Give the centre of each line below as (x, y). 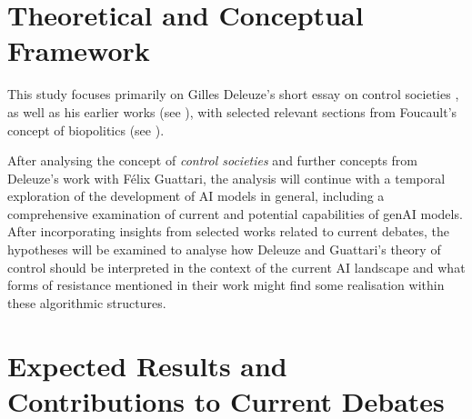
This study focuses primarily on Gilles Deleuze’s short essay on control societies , (233, 94)
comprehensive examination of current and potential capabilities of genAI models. (235, 213)
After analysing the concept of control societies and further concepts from (213, 160)
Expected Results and (147, 365)
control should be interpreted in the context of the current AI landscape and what (236, 267)
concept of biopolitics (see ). (86, 130)
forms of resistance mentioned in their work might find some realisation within (226, 285)
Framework (79, 50)
